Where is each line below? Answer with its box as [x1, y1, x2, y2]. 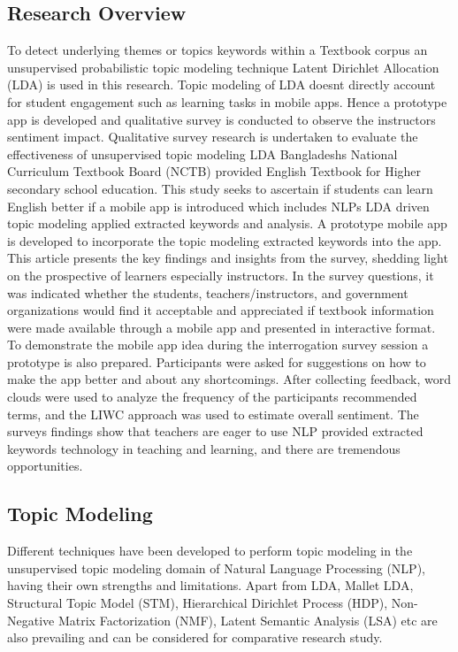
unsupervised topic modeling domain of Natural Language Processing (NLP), [7, 558, 425, 577]
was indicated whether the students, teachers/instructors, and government [7, 283, 408, 302]
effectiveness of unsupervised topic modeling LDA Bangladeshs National [7, 144, 398, 163]
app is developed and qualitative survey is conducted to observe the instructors [7, 110, 436, 128]
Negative [7, 610, 55, 629]
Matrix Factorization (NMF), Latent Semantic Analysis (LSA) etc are [57, 610, 438, 629]
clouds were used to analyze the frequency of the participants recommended [7, 387, 417, 406]
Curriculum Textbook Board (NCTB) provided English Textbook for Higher [7, 162, 422, 180]
